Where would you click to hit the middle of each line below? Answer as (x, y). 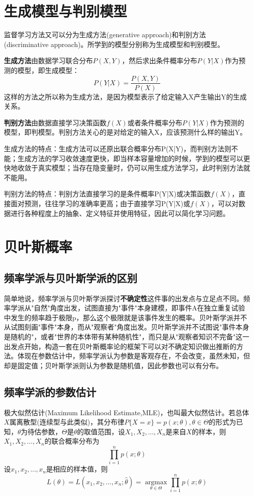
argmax (156, 482)
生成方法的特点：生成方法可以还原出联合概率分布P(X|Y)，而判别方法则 (118, 148)
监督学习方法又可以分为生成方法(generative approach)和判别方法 (105, 35)
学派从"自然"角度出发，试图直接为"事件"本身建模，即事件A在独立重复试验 (128, 308)
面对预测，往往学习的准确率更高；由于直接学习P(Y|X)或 (100, 203)
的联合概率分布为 (72, 441)
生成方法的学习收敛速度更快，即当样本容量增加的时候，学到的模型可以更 (134, 158)
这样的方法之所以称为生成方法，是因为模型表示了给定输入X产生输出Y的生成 (125, 96)
